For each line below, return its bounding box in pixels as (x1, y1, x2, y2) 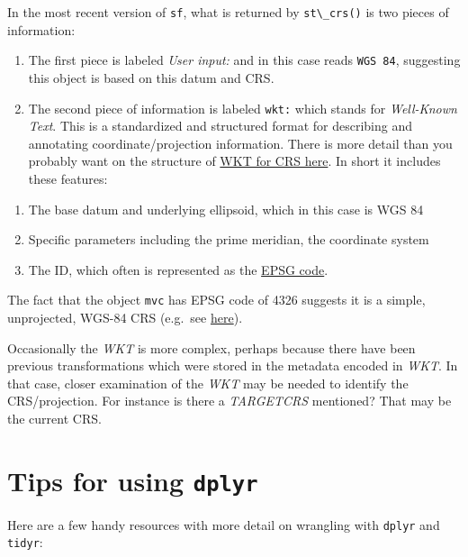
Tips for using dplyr (7, 461, 258, 498)
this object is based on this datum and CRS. (28, 68, 274, 87)
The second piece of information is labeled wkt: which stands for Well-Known (28, 98, 457, 117)
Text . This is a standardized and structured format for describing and (28, 116, 412, 135)
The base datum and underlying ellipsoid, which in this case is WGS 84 (28, 199, 424, 218)
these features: (28, 169, 108, 187)
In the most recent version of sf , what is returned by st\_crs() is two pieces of (7, 3, 449, 21)
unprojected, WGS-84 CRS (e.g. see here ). (7, 307, 243, 326)
